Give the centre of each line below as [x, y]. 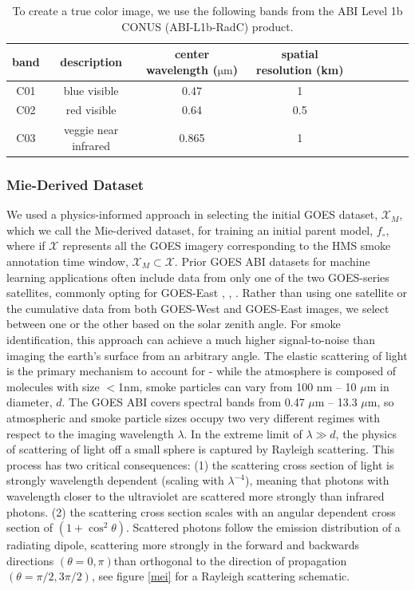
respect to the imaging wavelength [90, 433]
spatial [300, 54]
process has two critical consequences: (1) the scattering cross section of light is [200, 464]
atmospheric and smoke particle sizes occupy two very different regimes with [193, 417]
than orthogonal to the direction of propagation [230, 560]
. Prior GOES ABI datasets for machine [272, 261]
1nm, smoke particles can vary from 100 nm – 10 [237, 386]
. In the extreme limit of [243, 433]
